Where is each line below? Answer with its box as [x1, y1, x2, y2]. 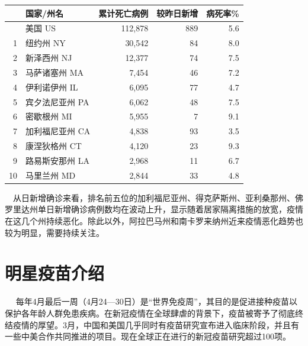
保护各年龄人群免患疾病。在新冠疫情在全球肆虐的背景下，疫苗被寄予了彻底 [5, 306, 295, 319]
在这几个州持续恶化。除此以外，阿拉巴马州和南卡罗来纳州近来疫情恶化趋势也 [5, 215, 303, 227]
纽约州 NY [25, 37, 66, 49]
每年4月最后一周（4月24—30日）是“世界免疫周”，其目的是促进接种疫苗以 [15, 295, 297, 308]
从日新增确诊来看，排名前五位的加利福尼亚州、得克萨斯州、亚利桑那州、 [13, 191, 295, 203]
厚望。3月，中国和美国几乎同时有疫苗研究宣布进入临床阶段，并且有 [37, 318, 299, 331]
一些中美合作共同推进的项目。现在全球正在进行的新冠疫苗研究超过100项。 [5, 330, 291, 342]
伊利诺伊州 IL [25, 80, 78, 93]
